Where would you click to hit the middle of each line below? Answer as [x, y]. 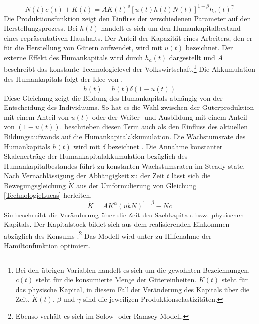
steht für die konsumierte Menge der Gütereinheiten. [116, 279]
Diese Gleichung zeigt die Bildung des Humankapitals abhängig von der [113, 97]
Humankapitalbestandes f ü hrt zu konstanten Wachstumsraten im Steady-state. [125, 165]
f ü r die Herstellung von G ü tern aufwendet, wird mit [83, 48]
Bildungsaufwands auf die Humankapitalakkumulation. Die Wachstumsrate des [125, 136]
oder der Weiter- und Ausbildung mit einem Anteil [169, 117]
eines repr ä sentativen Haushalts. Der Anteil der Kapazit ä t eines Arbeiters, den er [128, 38]
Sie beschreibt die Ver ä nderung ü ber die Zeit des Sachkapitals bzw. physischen [124, 214]
